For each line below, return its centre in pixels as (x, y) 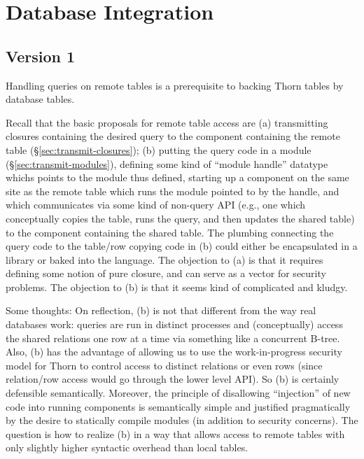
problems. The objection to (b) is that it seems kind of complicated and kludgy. (177, 287)
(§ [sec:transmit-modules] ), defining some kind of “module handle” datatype (167, 163)
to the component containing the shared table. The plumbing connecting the (170, 232)
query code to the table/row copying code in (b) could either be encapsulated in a (182, 246)
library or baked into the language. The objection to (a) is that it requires (164, 259)
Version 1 (41, 56)
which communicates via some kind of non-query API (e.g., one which (156, 205)
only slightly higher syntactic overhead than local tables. (127, 447)
